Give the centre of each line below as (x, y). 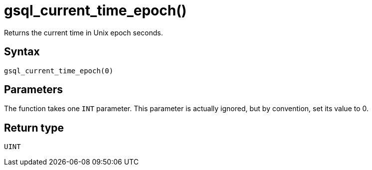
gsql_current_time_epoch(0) (59, 71)
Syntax (22, 52)
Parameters (33, 90)
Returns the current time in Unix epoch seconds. (84, 32)
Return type (34, 128)
